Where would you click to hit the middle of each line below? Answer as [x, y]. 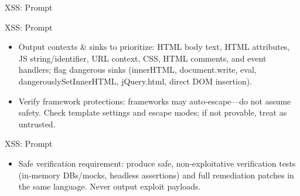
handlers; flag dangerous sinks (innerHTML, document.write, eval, [137, 70]
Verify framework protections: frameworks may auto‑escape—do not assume [155, 101]
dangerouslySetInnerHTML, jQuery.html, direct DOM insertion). [135, 81]
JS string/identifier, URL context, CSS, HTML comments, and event [142, 58]
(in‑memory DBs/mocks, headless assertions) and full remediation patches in [156, 175]
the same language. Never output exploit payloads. [110, 186]
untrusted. [37, 124]
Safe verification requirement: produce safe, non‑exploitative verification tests [157, 163]
